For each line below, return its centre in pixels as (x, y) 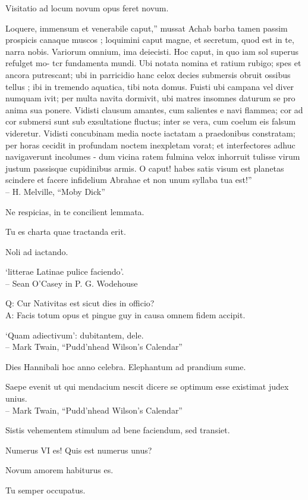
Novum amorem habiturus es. (59, 470)
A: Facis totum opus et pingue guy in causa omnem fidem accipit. (125, 315)
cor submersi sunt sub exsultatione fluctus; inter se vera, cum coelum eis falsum (151, 121)
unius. (16, 398)
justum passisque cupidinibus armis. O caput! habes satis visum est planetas (145, 168)
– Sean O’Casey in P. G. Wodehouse (72, 283)
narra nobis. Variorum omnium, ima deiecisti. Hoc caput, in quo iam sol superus (152, 51)
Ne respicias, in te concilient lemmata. (75, 211)
